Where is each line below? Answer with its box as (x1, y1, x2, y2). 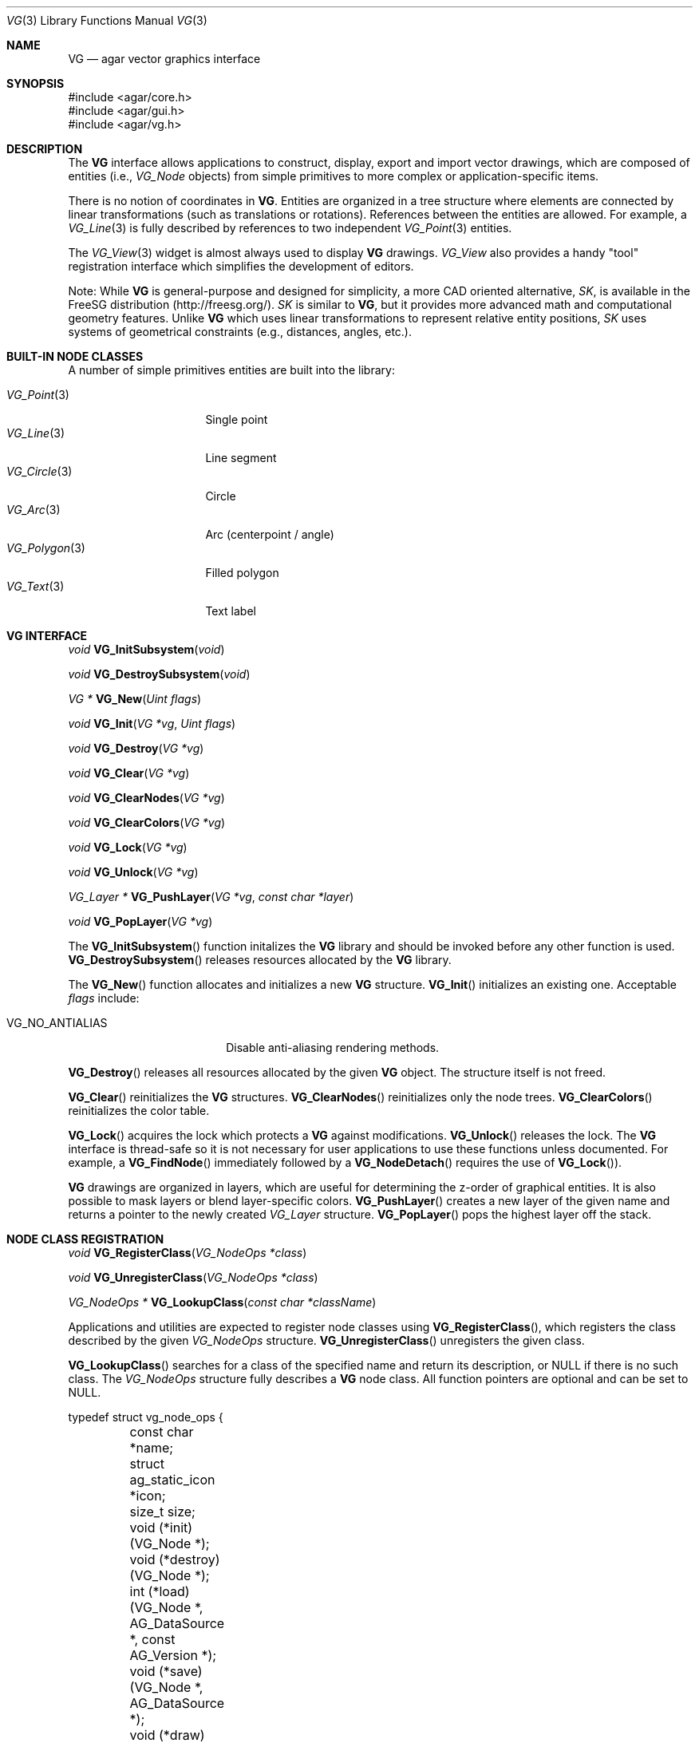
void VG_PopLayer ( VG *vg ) (68, 915, 213, 928)
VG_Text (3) (6, 579, 65, 593)
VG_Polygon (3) (6, 541, 85, 555)
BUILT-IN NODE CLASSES (6, 350, 144, 363)
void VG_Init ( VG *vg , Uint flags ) (68, 717, 236, 730)
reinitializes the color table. (68, 1104, 210, 1117)
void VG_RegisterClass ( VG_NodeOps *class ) (68, 1246, 307, 1259)
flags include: (68, 991, 140, 1005)
